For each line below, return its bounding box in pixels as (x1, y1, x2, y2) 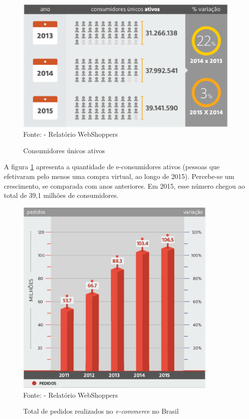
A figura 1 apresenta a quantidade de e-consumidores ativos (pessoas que (4, 161, 220, 172)
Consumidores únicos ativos (23, 145, 105, 155)
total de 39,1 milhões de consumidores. (4, 190, 119, 200)
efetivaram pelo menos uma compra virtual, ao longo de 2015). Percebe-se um (4, 171, 234, 181)
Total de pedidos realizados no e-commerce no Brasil (23, 406, 179, 416)
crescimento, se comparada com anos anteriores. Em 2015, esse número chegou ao (4, 180, 245, 191)
